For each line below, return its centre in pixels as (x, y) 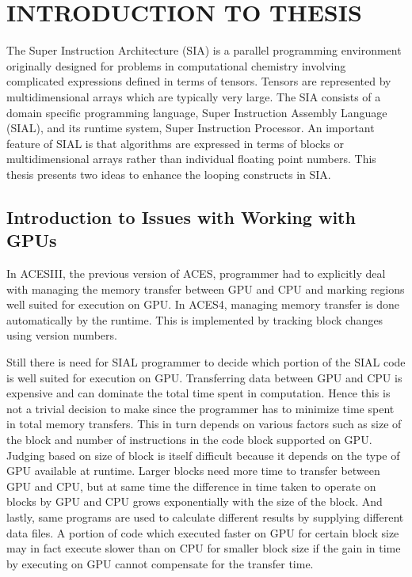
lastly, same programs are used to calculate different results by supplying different (205, 516)
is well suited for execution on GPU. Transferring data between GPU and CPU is (204, 377)
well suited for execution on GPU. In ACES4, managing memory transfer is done (203, 304)
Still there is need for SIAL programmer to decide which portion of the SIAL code (206, 362)
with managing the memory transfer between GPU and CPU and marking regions (206, 288)
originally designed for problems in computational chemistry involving (176, 65)
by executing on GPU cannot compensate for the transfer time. (160, 563)
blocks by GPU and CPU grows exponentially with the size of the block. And (195, 501)
